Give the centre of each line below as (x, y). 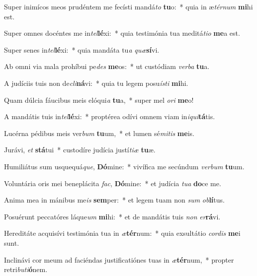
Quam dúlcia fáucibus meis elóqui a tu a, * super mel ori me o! (99, 100)
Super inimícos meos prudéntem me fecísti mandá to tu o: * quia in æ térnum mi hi (128, 6)
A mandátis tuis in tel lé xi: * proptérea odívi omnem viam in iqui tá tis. (110, 116)
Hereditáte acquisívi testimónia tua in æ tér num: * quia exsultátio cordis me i (122, 233)
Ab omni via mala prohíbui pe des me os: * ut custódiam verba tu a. (107, 66)
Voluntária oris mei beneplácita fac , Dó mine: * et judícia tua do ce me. (113, 183)
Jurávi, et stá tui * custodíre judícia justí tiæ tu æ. (80, 150)
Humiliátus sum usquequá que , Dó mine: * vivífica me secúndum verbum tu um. (124, 166)
